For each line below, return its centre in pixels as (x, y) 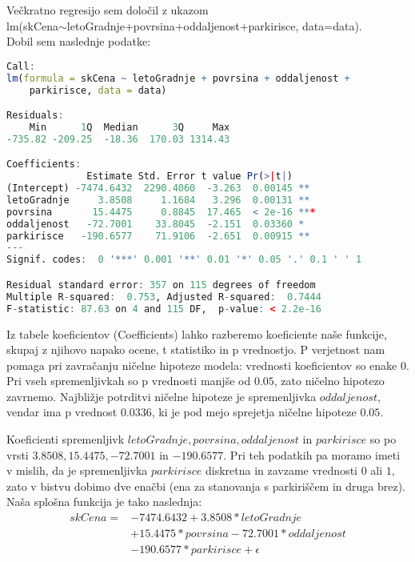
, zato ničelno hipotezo (329, 381)
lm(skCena (33, 25)
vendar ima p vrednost (62, 412)
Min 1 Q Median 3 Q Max (130, 127)
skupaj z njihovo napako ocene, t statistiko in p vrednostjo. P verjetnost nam (196, 349)
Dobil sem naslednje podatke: (79, 41)
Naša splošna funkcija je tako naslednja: (104, 502)
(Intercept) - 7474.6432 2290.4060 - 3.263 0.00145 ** (158, 189)
